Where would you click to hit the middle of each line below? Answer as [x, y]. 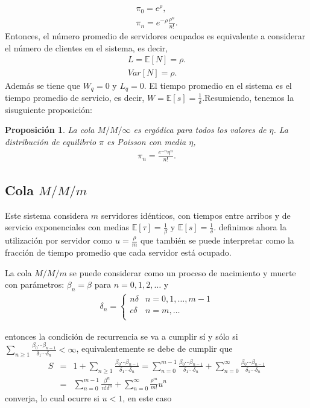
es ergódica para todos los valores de [200, 130]
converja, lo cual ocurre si [52, 398]
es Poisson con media [147, 141]
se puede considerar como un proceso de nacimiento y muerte [183, 272]
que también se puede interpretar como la [217, 240]
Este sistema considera [47, 215]
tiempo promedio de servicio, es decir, [75, 97]
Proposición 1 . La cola [50, 130]
